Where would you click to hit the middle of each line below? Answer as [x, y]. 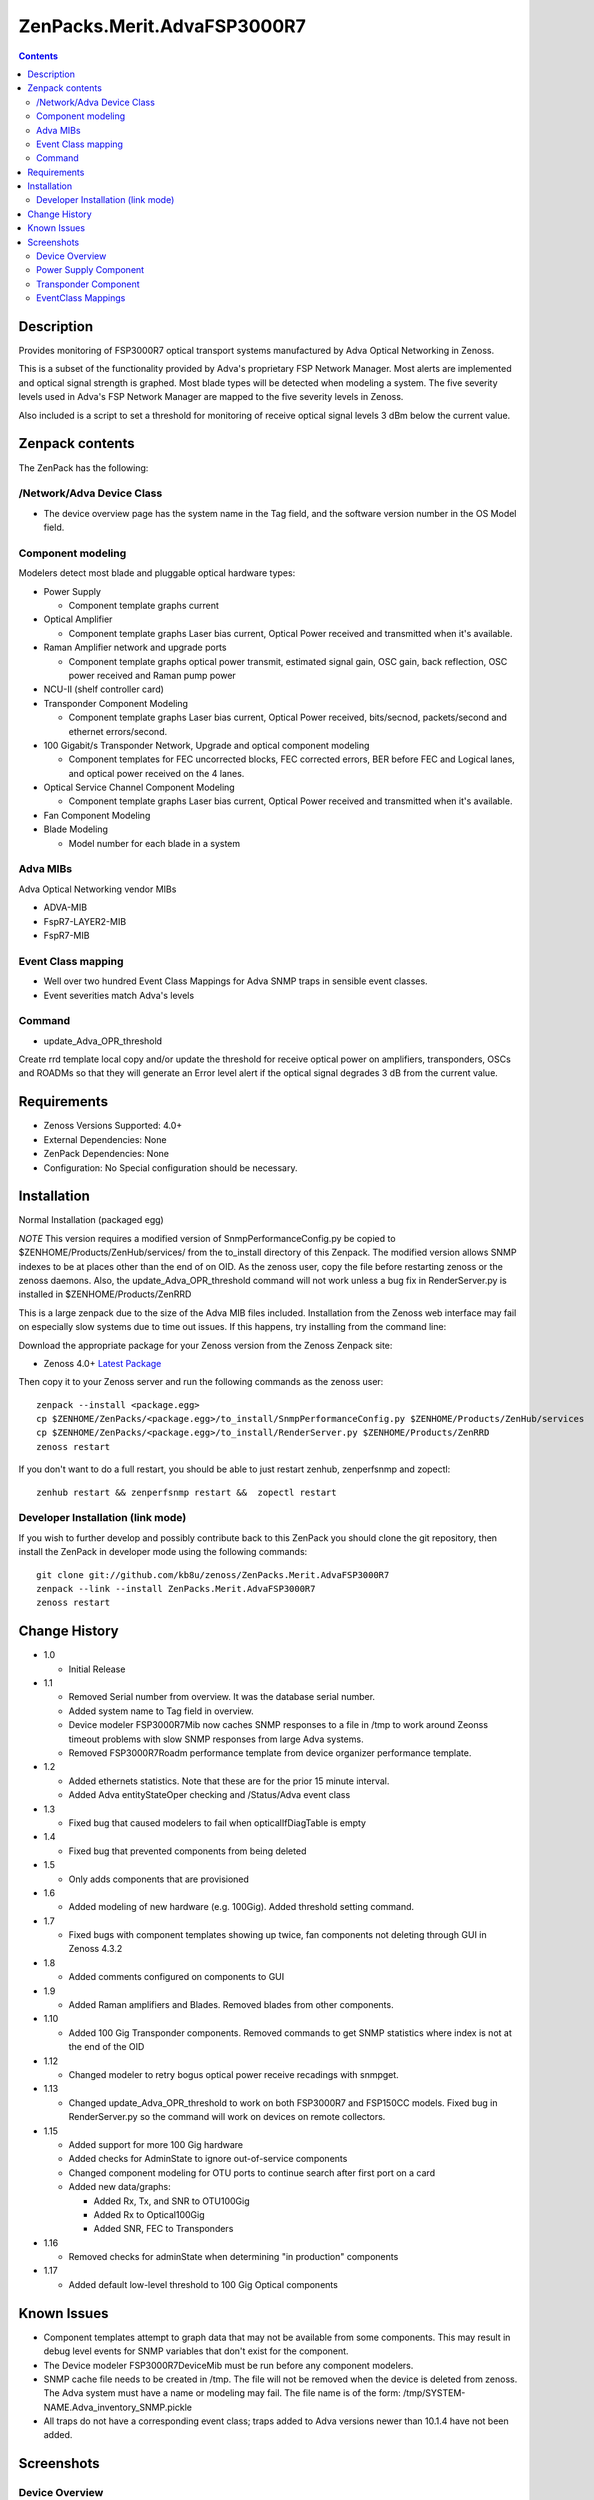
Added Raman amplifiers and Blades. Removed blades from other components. [231, 2005]
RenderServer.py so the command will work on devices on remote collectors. [227, 2117]
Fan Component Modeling [97, 815]
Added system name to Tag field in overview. [161, 1711]
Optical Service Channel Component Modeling [139, 787]
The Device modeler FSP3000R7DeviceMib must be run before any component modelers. [228, 2365]
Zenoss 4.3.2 [95, 1949]
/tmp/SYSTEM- [434, 2393]
